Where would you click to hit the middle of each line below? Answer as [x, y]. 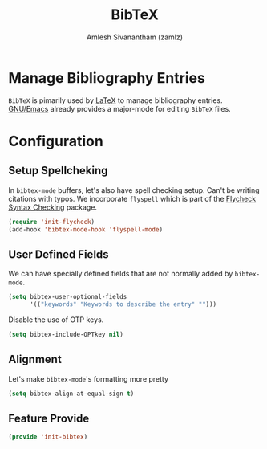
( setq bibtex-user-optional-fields [68, 297]
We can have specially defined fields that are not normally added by [121, 274]
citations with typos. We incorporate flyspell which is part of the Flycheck [132, 198]
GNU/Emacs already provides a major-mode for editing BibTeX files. [119, 108]
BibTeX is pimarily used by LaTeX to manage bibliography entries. [115, 100]
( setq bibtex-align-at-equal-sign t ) [71, 394]
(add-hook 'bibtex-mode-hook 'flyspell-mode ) [85, 229]
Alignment [35, 359]
